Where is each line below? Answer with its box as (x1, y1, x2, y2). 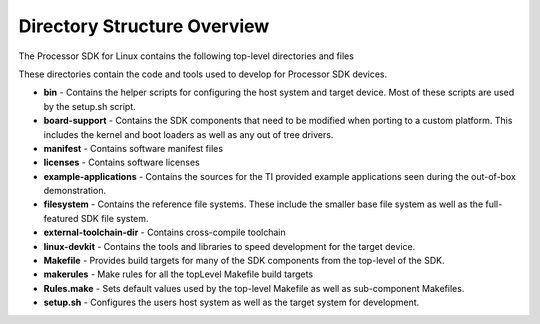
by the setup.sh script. (43, 100, 137, 112)
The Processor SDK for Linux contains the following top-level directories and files (18, 50, 355, 62)
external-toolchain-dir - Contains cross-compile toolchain (43, 226, 287, 239)
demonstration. (43, 185, 107, 197)
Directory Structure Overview (18, 15, 270, 37)
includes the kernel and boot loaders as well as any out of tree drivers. (43, 128, 334, 140)
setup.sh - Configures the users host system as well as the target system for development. (43, 296, 420, 309)
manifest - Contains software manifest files (43, 142, 224, 154)
